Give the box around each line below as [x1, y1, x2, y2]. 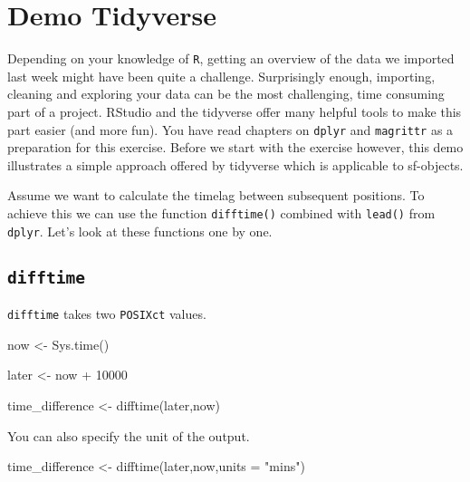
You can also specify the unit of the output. [7, 426, 250, 445]
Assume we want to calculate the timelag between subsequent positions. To [7, 186, 425, 205]
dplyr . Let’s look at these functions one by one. [7, 221, 273, 240]
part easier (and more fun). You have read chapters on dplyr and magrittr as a [7, 120, 454, 139]
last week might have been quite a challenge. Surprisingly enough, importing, [7, 66, 436, 85]
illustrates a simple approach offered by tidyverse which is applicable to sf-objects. [7, 155, 464, 174]
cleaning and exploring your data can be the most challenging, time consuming [7, 84, 445, 103]
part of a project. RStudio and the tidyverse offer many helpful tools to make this [7, 101, 462, 120]
